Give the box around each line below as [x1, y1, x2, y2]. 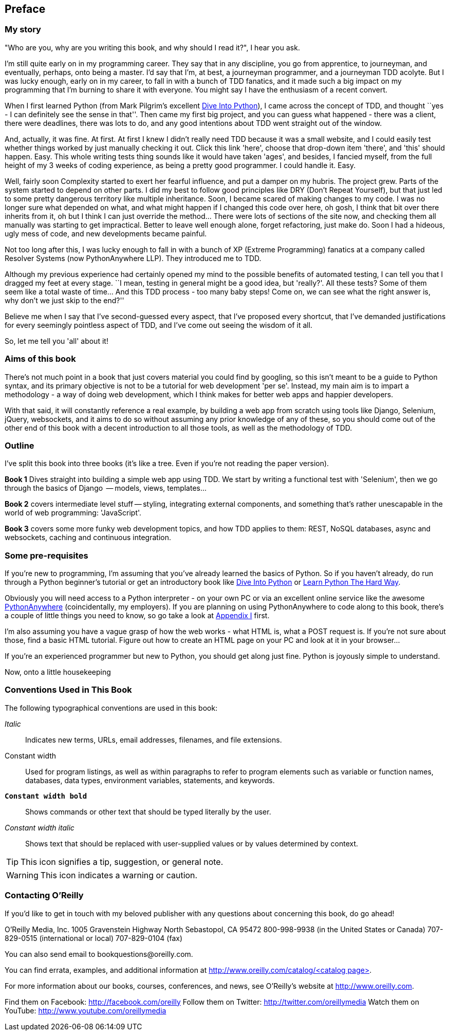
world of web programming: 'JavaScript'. [5, 508, 142, 517]
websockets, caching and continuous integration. [5, 533, 171, 542]
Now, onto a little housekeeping [5, 668, 111, 677]
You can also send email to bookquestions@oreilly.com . [5, 949, 193, 958]
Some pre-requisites [5, 550, 88, 561]
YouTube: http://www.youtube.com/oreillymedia [5, 1006, 166, 1015]
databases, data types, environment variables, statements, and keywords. [25, 775, 275, 785]
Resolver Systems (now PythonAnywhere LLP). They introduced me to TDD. [5, 253, 261, 263]
